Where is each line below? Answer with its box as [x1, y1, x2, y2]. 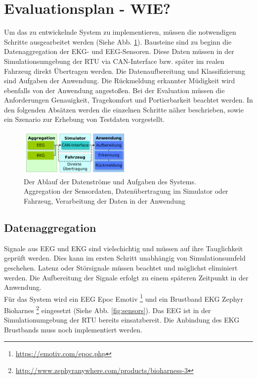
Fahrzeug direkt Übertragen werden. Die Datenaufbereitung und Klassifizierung [4, 65, 245, 76]
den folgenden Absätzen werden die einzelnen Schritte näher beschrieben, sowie [4, 104, 244, 114]
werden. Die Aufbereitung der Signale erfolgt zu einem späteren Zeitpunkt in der [4, 272, 249, 282]
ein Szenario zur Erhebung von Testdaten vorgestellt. [4, 114, 165, 124]
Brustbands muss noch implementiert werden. [4, 324, 142, 334]
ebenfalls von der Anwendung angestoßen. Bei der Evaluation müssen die [4, 85, 225, 95]
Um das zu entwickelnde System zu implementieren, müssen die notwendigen [4, 27, 236, 37]
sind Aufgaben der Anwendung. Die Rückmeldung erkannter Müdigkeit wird [4, 75, 235, 86]
